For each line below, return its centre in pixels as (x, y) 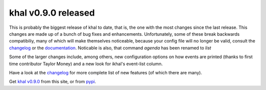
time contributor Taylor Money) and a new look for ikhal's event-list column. (86, 64)
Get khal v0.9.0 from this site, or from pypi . (52, 82)
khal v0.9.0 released (52, 13)
